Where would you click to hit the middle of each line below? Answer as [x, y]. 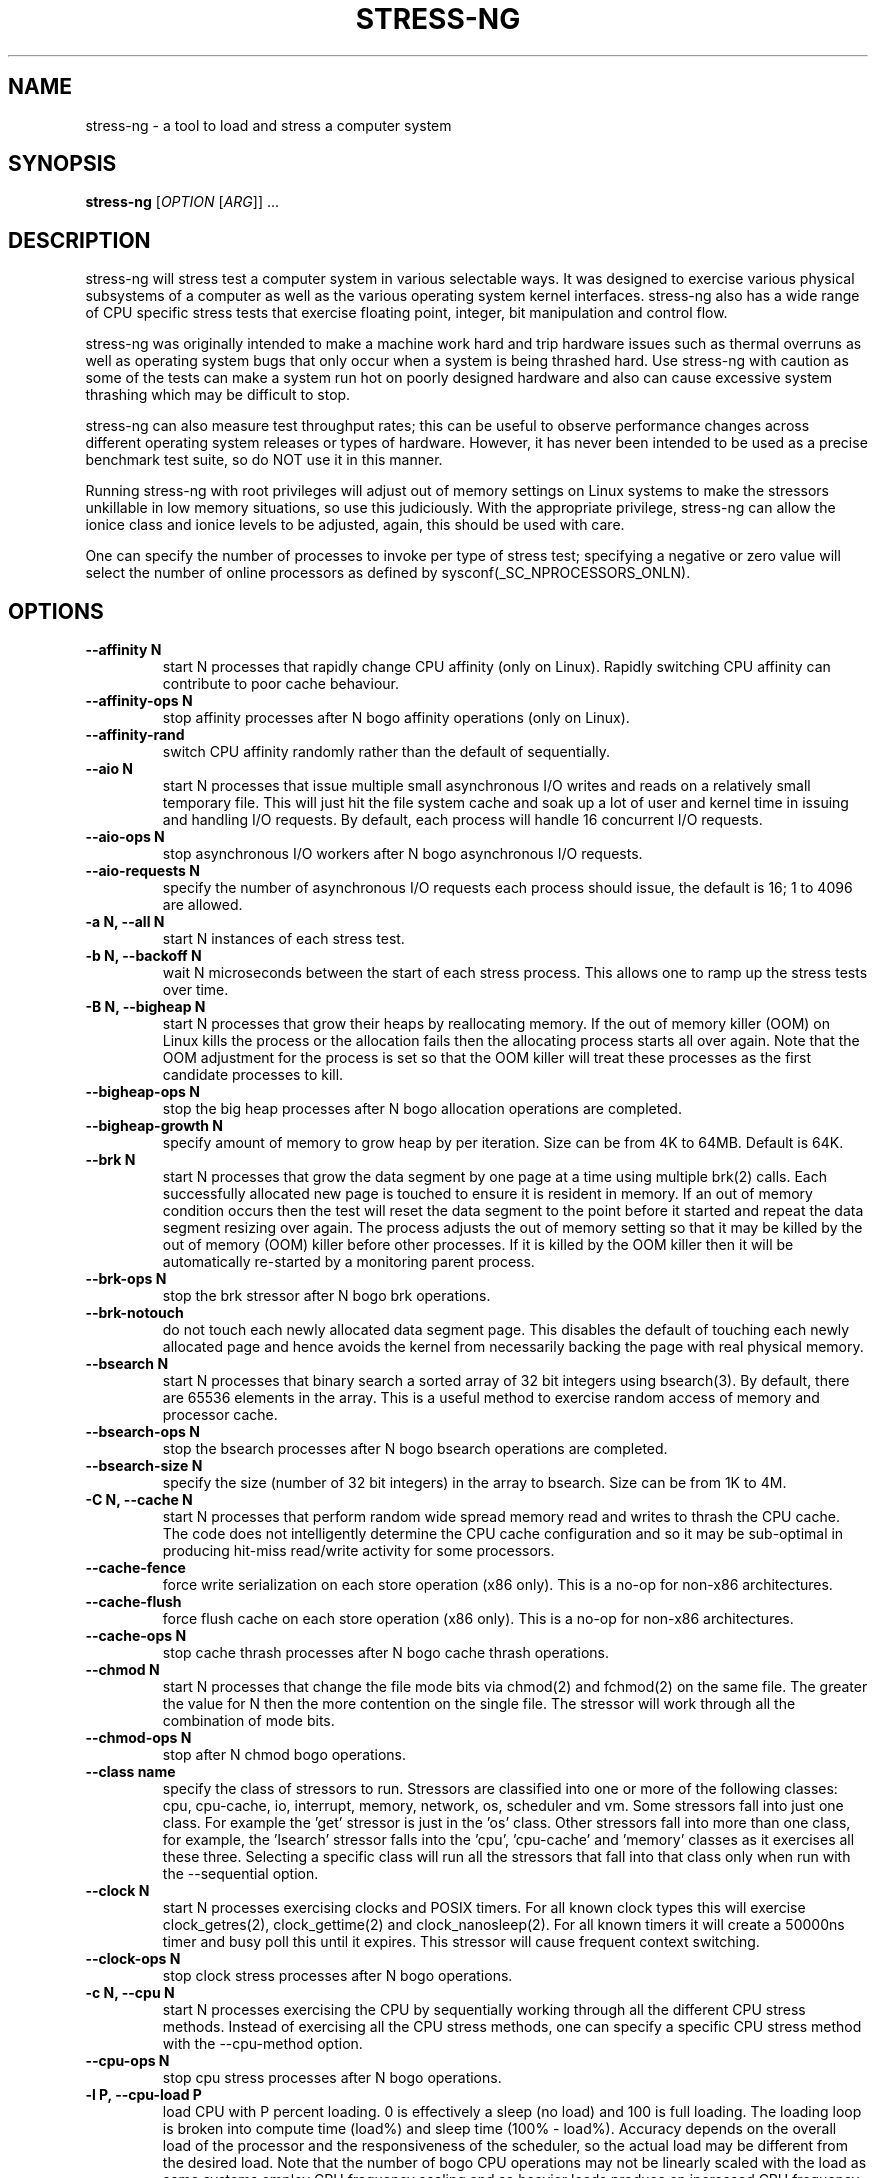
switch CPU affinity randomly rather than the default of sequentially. [386, 752]
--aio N [109, 769]
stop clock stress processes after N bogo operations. [337, 1976]
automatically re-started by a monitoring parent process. [348, 1262]
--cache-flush [133, 1602]
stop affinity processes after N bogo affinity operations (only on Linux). [396, 718]
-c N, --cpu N [130, 1993]
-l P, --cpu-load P [143, 2095]
